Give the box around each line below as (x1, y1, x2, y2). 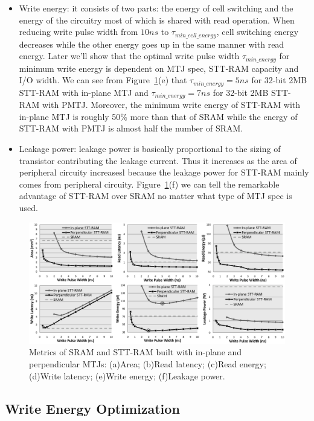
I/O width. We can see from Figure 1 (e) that (19, 74, 187, 86)
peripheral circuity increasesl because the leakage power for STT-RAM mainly (19, 166, 309, 179)
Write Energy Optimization (5, 399, 180, 417)
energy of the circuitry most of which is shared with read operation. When (19, 13, 295, 26)
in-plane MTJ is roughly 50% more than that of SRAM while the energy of (19, 110, 298, 122)
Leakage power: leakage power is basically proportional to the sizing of (19, 142, 281, 154)
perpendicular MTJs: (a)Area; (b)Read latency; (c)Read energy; (29, 357, 266, 370)
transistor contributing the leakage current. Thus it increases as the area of (19, 154, 297, 166)
